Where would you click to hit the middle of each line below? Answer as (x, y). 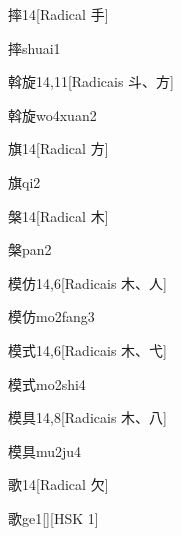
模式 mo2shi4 (47, 383)
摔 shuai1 (34, 47)
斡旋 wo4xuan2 (52, 114)
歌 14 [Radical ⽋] (58, 484)
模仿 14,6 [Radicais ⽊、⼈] (87, 282)
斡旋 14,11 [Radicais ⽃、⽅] (91, 81)
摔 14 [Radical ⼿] (58, 14)
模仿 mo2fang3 (51, 316)
